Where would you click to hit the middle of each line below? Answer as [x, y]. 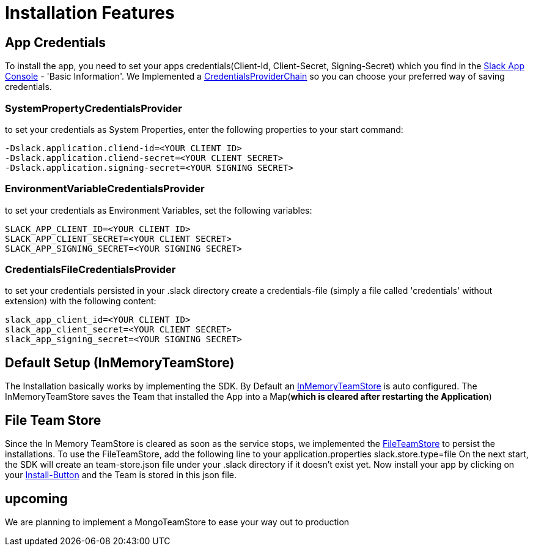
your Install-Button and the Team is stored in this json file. [121, 475]
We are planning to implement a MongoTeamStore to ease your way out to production [177, 522]
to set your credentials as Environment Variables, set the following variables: [159, 210]
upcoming [36, 498]
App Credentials [56, 42]
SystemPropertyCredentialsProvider [94, 108]
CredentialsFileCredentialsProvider [90, 270]
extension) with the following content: [81, 301]
